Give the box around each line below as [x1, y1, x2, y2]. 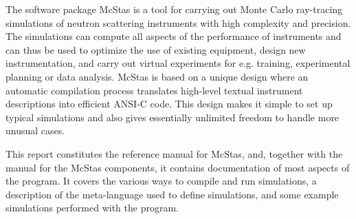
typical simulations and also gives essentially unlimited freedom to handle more [5, 109, 340, 124]
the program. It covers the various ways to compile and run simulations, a [5, 174, 317, 188]
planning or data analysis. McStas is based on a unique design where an [5, 69, 309, 83]
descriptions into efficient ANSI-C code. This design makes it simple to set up [5, 96, 333, 111]
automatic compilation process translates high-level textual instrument [5, 83, 303, 97]
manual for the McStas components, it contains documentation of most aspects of [5, 160, 350, 174]
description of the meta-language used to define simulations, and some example [5, 187, 339, 201]
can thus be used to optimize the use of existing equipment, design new [5, 42, 306, 56]
